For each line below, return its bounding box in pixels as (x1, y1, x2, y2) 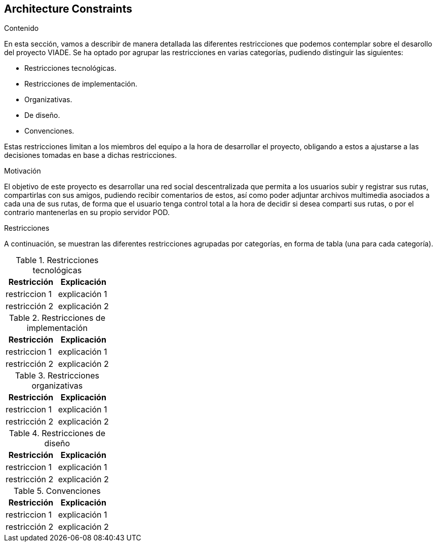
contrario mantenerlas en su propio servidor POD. (4, 208, 170, 217)
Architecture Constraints (4, 3, 132, 15)
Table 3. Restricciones (15, 370, 100, 381)
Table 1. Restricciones (16, 255, 99, 266)
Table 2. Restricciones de (9, 313, 105, 323)
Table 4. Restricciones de (9, 428, 105, 439)
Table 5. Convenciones (14, 486, 101, 496)
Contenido (4, 24, 39, 33)
